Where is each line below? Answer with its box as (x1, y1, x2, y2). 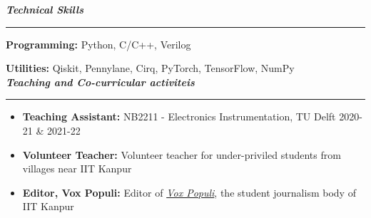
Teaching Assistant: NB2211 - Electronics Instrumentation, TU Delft (22, 109, 336, 124)
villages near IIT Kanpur (22, 161, 132, 176)
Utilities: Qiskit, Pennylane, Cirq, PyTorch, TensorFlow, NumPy (6, 61, 295, 76)
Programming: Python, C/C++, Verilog (6, 36, 191, 51)
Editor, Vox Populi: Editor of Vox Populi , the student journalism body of (22, 185, 356, 199)
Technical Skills (6, 2, 84, 16)
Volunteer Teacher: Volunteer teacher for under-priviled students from (22, 147, 341, 162)
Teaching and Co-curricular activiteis (6, 74, 195, 89)
